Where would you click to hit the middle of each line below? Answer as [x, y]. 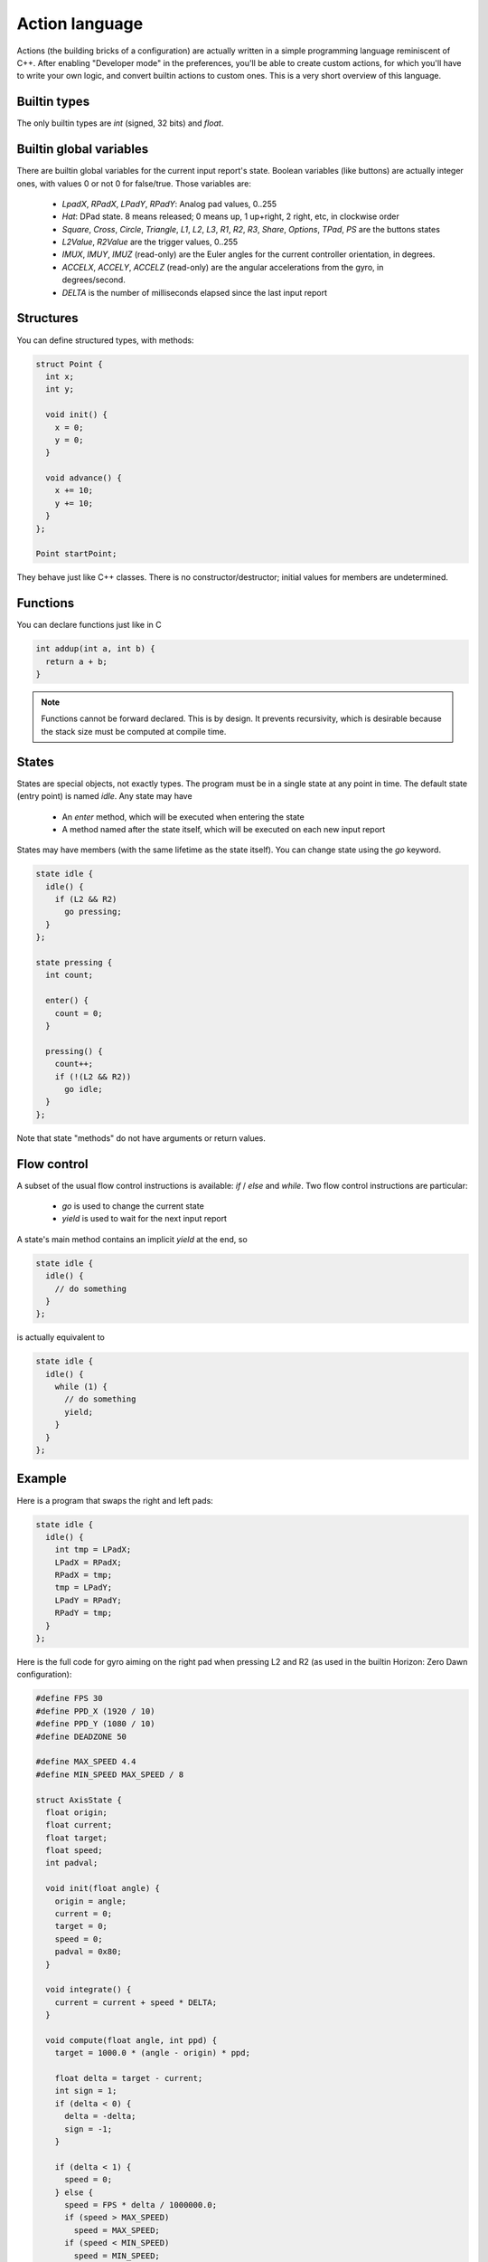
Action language [80, 24]
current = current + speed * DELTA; [136, 2002]
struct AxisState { [79, 1800]
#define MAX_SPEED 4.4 [86, 1762]
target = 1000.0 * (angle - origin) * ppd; [152, 2053]
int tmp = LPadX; [93, 1550]
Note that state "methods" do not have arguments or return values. [141, 1138]
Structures [47, 318]
